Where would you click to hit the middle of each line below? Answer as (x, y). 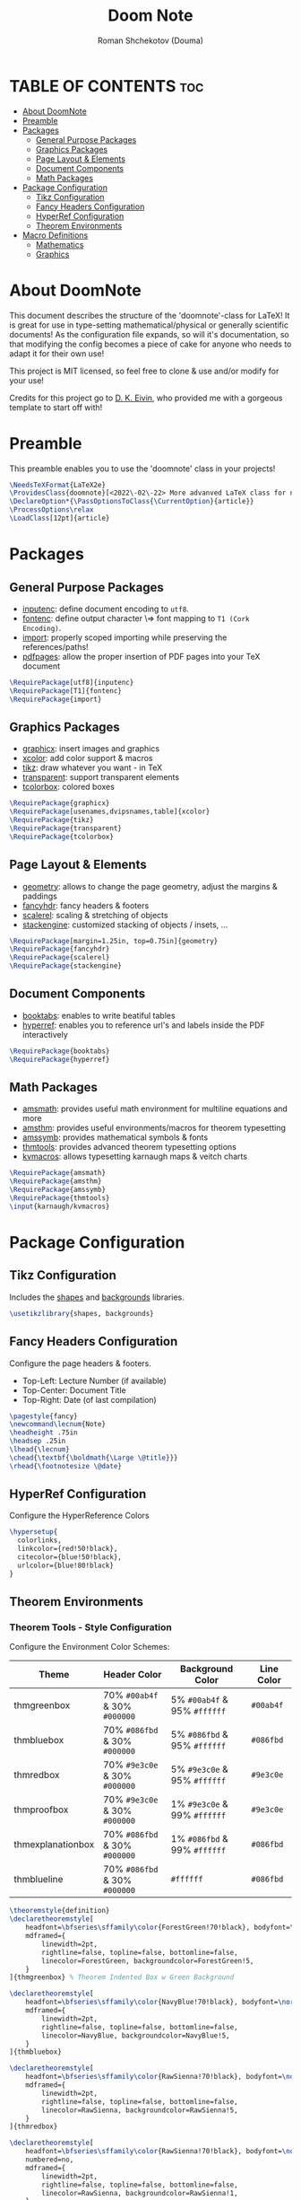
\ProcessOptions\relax (52, 510)
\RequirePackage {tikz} (52, 820)
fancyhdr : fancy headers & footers (86, 905)
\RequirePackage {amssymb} (57, 1190)
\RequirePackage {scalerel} (60, 958)
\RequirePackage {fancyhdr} (60, 949)
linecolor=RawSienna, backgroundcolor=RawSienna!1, (140, 2193)
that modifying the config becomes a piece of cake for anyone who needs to (150, 344)
